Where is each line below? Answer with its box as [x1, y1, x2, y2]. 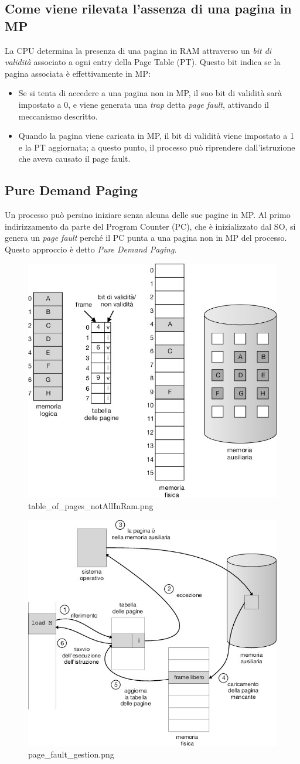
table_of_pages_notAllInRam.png [28, 499, 154, 511]
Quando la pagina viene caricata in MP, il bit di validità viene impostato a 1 [18, 129, 294, 142]
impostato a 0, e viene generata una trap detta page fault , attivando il [18, 98, 269, 110]
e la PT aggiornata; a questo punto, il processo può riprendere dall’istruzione [18, 141, 295, 153]
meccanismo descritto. [18, 110, 98, 122]
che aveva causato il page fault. [18, 152, 131, 165]
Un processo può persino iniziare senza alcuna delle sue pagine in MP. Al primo [5, 209, 291, 221]
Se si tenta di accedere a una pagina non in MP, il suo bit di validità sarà [18, 87, 282, 99]
